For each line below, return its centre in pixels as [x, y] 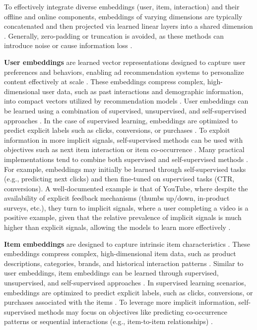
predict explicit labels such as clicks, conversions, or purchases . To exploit [117, 130]
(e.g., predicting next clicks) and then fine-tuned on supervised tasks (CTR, [119, 179]
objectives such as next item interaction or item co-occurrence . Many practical [124, 149]
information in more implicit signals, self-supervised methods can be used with [124, 139]
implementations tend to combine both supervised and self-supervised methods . [126, 159]
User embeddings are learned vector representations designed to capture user [125, 62]
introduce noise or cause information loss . [68, 45]
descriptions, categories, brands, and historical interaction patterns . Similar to [124, 263]
